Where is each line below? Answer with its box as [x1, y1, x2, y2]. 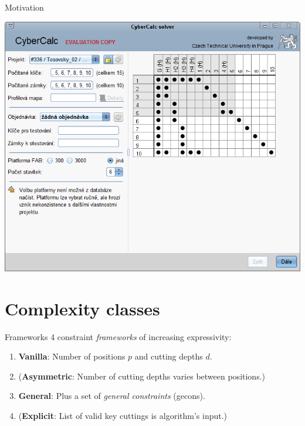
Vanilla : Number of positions [18, 350, 126, 362]
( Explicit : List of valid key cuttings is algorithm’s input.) [18, 409, 228, 421]
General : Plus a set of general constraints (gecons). [18, 390, 205, 402]
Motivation [5, 1, 44, 13]
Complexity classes [5, 296, 160, 320]
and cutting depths [134, 350, 203, 362]
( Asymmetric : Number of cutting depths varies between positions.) [18, 370, 265, 382]
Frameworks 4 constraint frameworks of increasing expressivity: [5, 330, 232, 342]
